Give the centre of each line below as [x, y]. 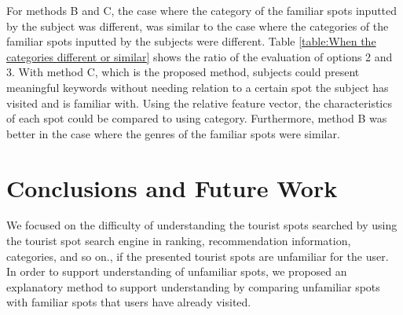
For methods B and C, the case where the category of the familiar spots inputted [202, 10]
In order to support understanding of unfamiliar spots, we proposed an [177, 271]
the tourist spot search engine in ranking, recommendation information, [179, 241]
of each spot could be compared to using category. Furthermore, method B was [197, 118]
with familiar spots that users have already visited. [129, 302]
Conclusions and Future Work [172, 187]
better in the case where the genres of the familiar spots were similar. [173, 133]
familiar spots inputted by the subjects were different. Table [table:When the [191, 41]
